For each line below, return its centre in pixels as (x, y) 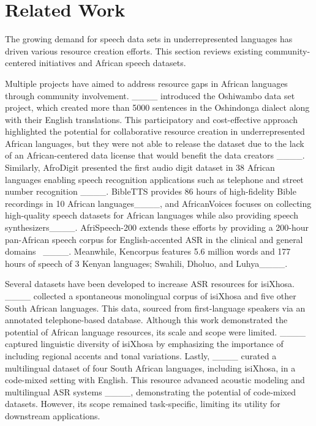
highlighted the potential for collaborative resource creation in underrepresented (155, 131)
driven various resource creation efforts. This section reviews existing (134, 50)
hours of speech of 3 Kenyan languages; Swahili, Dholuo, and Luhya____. (146, 263)
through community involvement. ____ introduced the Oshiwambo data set (150, 95)
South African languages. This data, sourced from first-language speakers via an (155, 308)
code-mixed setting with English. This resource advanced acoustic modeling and (155, 380)
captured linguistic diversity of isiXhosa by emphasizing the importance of (144, 344)
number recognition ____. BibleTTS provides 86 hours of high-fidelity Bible (151, 191)
